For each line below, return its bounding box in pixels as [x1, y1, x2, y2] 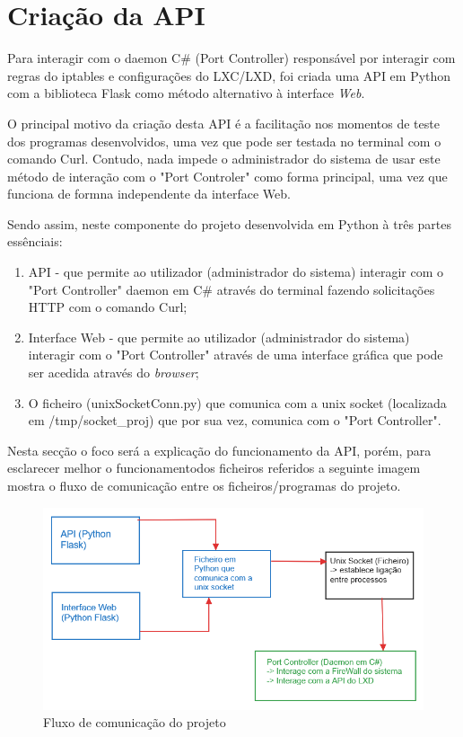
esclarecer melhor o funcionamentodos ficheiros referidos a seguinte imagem [7, 458, 421, 477]
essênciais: [7, 232, 63, 251]
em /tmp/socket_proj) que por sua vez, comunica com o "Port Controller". [28, 411, 441, 430]
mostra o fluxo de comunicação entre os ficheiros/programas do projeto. [7, 476, 401, 494]
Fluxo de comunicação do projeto [43, 713, 226, 732]
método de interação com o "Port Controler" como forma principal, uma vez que [7, 166, 448, 185]
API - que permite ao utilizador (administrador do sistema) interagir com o [28, 262, 444, 281]
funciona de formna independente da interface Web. [7, 184, 291, 203]
